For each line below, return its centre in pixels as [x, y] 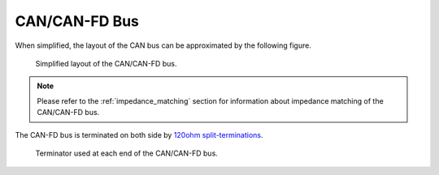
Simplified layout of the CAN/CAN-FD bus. [106, 63]
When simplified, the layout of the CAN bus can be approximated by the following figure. [163, 45]
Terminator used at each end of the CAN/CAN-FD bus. [127, 153]
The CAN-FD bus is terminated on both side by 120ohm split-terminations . [139, 134]
